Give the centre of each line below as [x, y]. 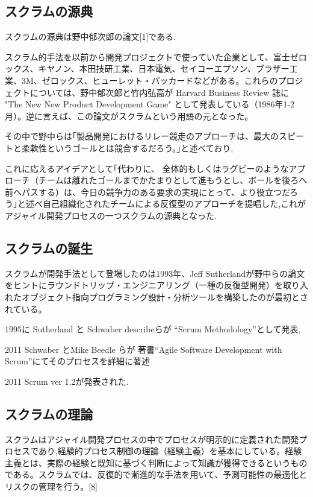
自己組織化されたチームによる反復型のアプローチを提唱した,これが [174, 204]
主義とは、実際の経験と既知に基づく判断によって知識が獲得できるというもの [156, 462]
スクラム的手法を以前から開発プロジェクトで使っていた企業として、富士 [147, 56]
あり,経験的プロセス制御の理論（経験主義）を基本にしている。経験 [170, 451]
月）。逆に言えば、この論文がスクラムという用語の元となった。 [129, 116]
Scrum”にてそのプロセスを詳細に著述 [78, 361]
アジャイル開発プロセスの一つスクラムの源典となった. [111, 215]
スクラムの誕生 [49, 248]
